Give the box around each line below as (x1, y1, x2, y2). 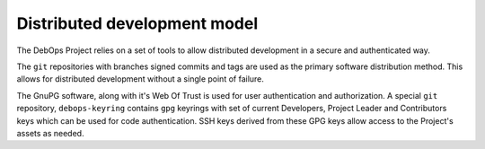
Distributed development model (16, 13, 259, 33)
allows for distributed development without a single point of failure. (16, 74, 265, 84)
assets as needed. (16, 127, 84, 138)
